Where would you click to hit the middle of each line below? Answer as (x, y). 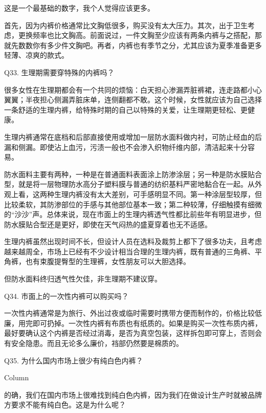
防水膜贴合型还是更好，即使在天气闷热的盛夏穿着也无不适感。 (108, 224)
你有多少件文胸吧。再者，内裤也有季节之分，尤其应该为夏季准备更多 (147, 45)
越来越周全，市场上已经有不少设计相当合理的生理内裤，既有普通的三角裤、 (129, 251)
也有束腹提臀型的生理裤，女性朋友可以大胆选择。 (108, 261)
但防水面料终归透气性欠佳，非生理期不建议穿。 (83, 279)
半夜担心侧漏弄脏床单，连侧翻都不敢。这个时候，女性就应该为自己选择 (143, 100)
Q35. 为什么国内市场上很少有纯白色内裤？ (74, 360)
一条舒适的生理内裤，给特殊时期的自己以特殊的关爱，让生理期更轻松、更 (126, 109)
